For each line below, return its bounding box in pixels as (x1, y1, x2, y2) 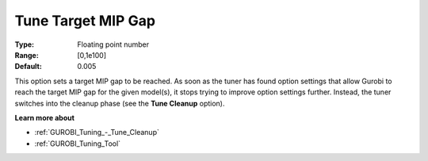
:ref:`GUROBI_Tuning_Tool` (34, 139, 121, 148)
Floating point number (77, 40, 150, 49)
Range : (14, 50, 39, 59)
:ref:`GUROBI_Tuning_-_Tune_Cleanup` (34, 128, 160, 137)
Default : (14, 62, 43, 71)
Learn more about (14, 113, 75, 122)
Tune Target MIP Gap (14, 12, 156, 29)
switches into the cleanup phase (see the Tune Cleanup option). (14, 98, 225, 108)
